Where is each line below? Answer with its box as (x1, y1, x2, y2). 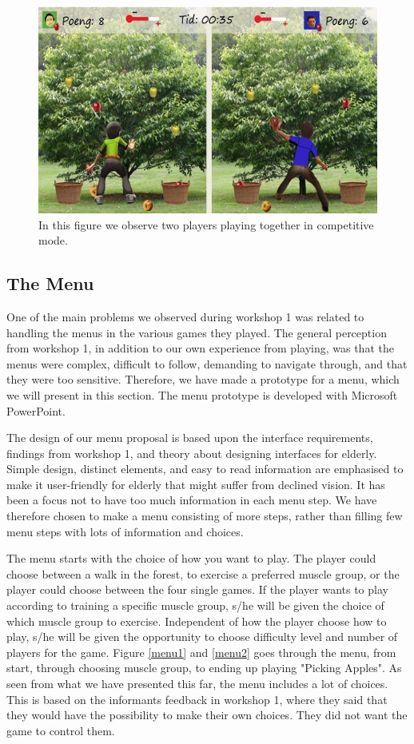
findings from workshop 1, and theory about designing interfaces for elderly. (6, 444, 377, 461)
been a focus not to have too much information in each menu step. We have (6, 491, 377, 508)
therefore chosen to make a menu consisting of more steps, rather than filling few (6, 507, 403, 524)
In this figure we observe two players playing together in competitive (38, 216, 374, 233)
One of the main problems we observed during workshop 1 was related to (6, 308, 364, 324)
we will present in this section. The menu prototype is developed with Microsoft (6, 386, 398, 403)
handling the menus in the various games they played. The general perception (6, 324, 387, 340)
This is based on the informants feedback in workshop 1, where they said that (6, 690, 388, 707)
